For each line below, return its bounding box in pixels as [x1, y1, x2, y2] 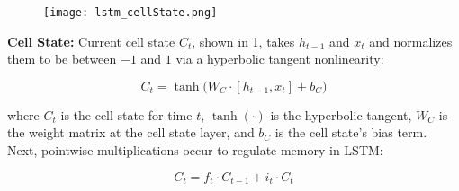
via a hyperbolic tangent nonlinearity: [175, 49, 384, 68]
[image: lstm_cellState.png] [43, 6, 218, 19]
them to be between [7, 49, 117, 68]
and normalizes [369, 31, 453, 50]
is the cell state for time [60, 105, 193, 124]
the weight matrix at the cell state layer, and [7, 123, 255, 142]
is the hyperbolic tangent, [270, 105, 412, 124]
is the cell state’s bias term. [274, 123, 427, 142]
